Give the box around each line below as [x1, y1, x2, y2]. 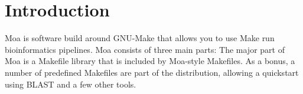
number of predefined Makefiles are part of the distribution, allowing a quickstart [5, 66, 299, 78]
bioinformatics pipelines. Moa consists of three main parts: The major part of [5, 43, 285, 55]
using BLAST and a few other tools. [5, 78, 136, 90]
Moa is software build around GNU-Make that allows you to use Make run [5, 32, 275, 44]
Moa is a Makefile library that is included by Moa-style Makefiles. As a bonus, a [5, 55, 295, 67]
